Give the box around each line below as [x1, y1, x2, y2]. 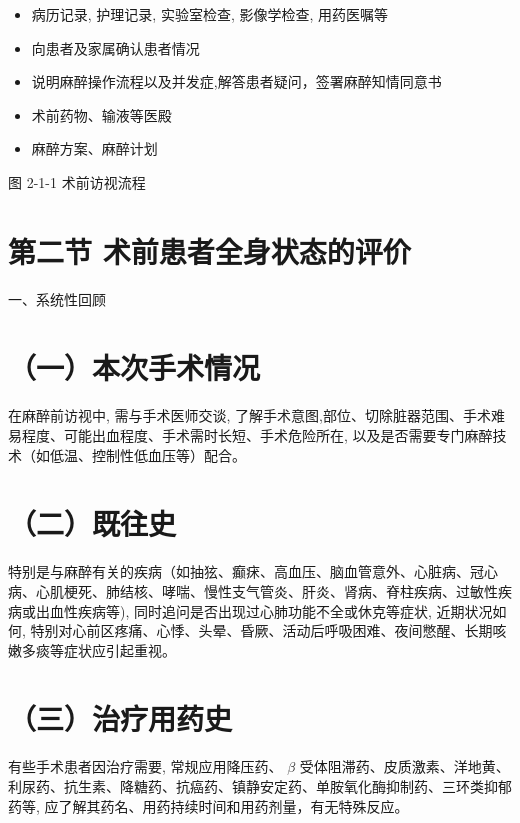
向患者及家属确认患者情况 [31, 37, 200, 58]
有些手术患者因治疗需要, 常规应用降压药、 [8, 756, 283, 777]
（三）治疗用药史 [8, 698, 233, 739]
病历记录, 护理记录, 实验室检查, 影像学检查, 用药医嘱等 [31, 4, 389, 24]
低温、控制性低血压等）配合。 [49, 444, 246, 465]
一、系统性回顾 [8, 288, 106, 309]
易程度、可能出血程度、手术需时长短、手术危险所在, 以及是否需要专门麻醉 [8, 425, 493, 445]
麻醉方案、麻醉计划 [31, 138, 158, 159]
